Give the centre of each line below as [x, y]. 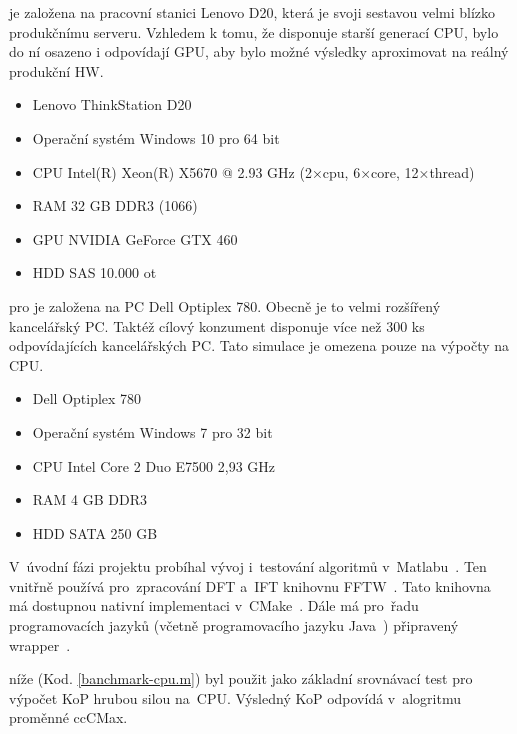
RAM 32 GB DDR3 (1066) [115, 205]
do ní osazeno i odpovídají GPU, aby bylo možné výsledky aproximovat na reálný [259, 51]
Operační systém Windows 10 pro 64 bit [156, 137]
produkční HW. [56, 70]
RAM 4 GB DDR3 [90, 499]
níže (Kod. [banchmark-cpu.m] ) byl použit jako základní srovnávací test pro [241, 678]
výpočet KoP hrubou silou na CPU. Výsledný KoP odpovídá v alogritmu [235, 697]
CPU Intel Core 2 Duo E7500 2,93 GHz [153, 465]
